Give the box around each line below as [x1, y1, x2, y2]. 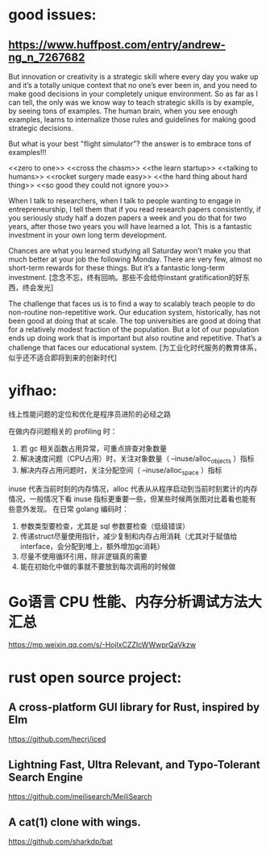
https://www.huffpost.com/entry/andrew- [8, 38, 226, 52]
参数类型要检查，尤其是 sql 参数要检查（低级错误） [19, 521, 190, 530]
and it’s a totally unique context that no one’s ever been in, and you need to [8, 81, 258, 90]
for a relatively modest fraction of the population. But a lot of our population [8, 324, 260, 334]
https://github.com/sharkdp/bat [8, 837, 113, 847]
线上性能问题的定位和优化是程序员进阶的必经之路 [8, 409, 171, 419]
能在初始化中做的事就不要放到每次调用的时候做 [19, 561, 176, 571]
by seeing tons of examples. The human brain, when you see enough [8, 107, 238, 115]
